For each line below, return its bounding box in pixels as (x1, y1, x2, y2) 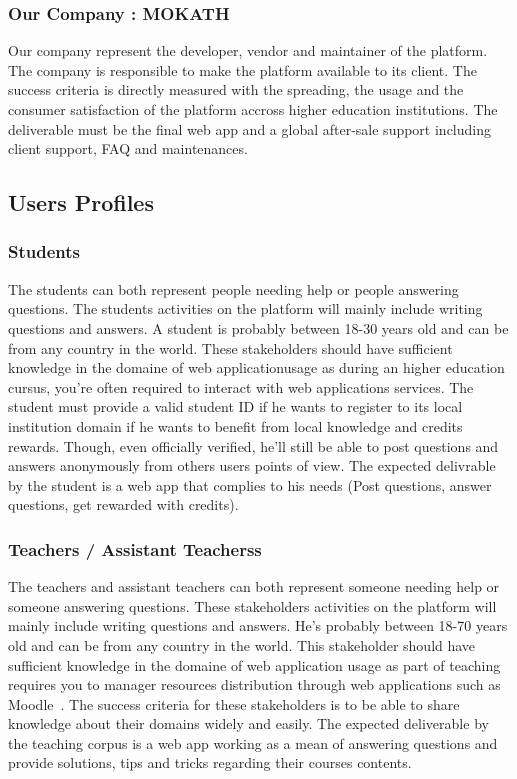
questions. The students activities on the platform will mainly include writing (8, 298, 483, 319)
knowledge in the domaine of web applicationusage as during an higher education (8, 357, 505, 378)
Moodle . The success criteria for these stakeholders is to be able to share (8, 693, 460, 714)
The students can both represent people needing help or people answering (8, 278, 459, 299)
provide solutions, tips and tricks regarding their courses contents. (8, 752, 412, 773)
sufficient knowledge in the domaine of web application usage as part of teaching (8, 654, 501, 675)
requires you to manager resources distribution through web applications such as (8, 674, 501, 695)
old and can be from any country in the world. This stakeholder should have (8, 634, 476, 655)
